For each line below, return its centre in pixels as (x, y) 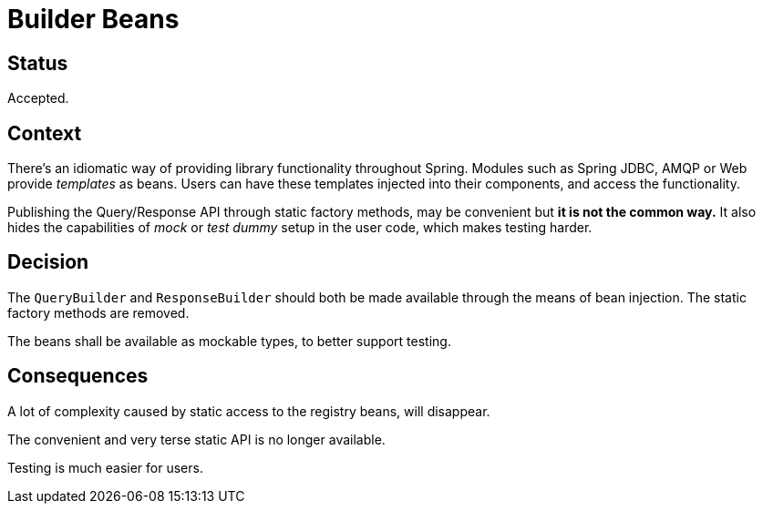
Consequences (78, 376)
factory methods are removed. (98, 312)
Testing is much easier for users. (105, 467)
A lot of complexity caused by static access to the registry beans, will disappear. (249, 411)
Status (38, 63)
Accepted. (38, 98)
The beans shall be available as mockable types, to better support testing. (229, 341)
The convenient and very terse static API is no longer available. (196, 439)
